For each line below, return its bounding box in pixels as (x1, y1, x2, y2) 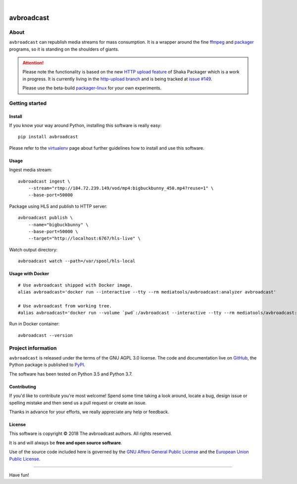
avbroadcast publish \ (18, 215, 73, 221)
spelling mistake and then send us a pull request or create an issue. (9, 400, 147, 406)
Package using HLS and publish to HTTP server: (9, 203, 107, 209)
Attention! (22, 60, 44, 65)
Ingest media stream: (9, 167, 52, 173)
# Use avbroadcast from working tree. (18, 303, 112, 308)
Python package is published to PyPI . (9, 362, 85, 368)
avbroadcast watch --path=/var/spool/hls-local (18, 258, 136, 264)
